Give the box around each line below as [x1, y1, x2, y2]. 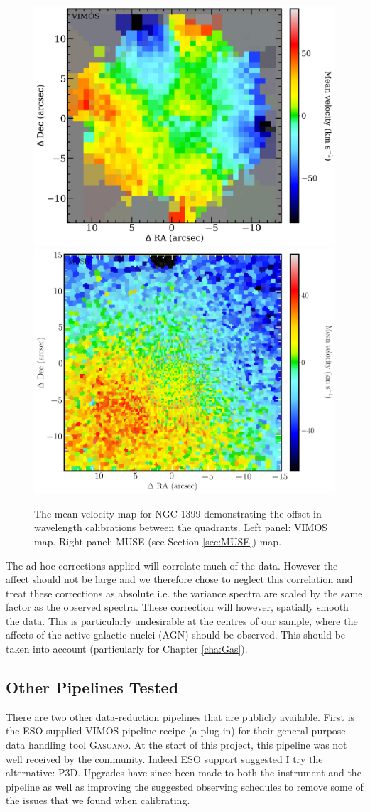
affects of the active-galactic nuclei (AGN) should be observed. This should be [6, 627, 346, 642]
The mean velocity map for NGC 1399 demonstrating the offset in [34, 506, 322, 520]
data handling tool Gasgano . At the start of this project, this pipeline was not [6, 737, 347, 752]
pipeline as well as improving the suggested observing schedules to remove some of [6, 779, 364, 794]
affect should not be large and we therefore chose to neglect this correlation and [6, 572, 353, 587]
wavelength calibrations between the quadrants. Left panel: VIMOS [34, 520, 328, 535]
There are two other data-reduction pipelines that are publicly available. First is [6, 709, 355, 724]
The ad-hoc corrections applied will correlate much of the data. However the [6, 557, 338, 572]
